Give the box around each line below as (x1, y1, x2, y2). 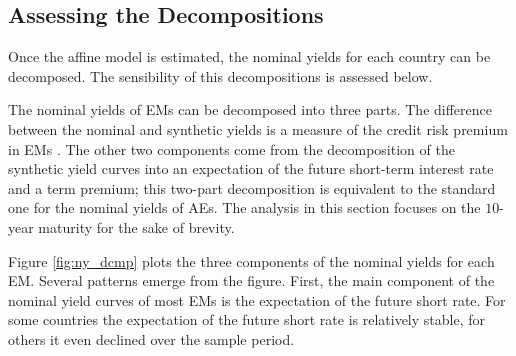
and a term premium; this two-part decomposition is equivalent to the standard (8, 177, 496, 198)
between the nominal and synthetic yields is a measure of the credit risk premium (8, 118, 508, 139)
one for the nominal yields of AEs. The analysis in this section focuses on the (8, 197, 481, 218)
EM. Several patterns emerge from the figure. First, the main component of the (8, 270, 495, 291)
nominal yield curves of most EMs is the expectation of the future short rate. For (8, 289, 506, 310)
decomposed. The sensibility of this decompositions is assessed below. (8, 65, 433, 86)
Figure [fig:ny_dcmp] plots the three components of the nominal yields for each (8, 250, 495, 271)
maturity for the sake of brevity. (38, 216, 235, 237)
